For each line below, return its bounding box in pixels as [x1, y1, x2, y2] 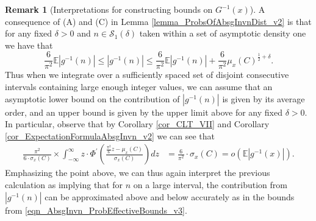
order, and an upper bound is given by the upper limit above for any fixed [5, 105, 282, 118]
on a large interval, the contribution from [133, 178, 287, 191]
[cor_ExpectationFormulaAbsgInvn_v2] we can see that [5, 129, 215, 142]
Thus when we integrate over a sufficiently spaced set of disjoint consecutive [5, 68, 289, 81]
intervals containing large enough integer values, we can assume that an [5, 80, 273, 93]
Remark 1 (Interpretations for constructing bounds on [5, 3, 213, 15]
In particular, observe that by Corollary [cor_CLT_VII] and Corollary [5, 118, 270, 130]
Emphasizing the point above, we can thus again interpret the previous [5, 166, 270, 179]
